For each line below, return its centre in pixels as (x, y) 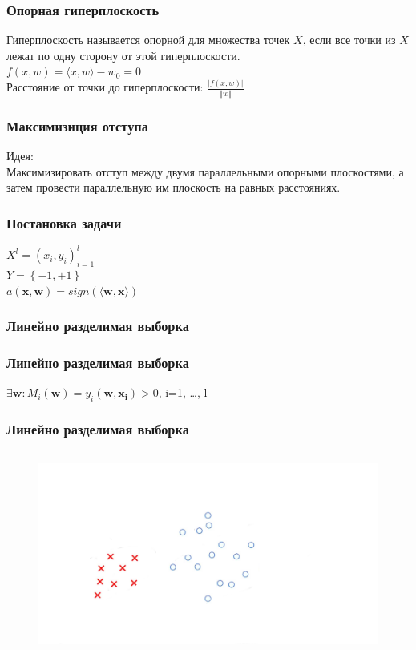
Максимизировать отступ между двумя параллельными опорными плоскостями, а (205, 171)
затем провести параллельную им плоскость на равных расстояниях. (174, 187)
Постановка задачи (64, 222)
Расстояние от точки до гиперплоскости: (105, 87)
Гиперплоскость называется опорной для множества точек (148, 40)
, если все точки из (349, 40)
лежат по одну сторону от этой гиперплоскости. (123, 55)
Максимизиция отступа (77, 125)
